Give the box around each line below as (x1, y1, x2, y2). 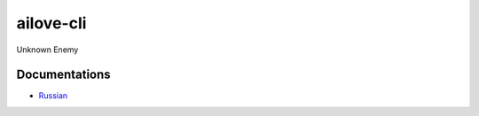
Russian (38, 90, 68, 101)
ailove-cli (16, 13, 87, 33)
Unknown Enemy (16, 44, 79, 55)
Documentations (16, 67, 111, 82)
